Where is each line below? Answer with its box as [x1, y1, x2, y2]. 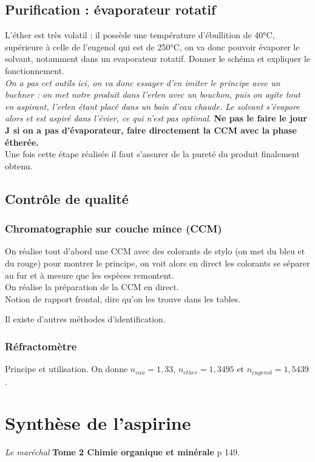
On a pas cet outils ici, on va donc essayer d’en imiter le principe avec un [5, 76, 280, 89]
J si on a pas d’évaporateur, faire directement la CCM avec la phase [5, 123, 297, 136]
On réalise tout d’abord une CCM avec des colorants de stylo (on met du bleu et [5, 245, 305, 257]
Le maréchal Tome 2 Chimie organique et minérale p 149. [5, 446, 240, 458]
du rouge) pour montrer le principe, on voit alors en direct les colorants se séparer [5, 256, 310, 269]
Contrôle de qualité [5, 189, 129, 208]
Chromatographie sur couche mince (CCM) [5, 221, 222, 236]
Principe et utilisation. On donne [5, 362, 128, 375]
